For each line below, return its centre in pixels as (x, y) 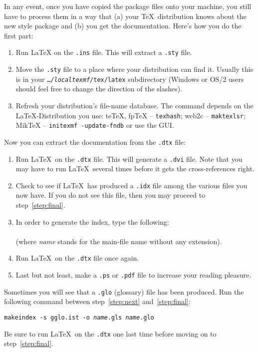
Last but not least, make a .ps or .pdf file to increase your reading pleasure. (133, 275)
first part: (19, 35)
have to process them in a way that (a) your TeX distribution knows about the (125, 16)
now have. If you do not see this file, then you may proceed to (111, 195)
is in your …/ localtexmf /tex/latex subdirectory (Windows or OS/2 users (130, 79)
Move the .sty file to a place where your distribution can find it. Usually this (134, 69)
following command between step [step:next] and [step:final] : (97, 301)
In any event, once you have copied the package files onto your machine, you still (128, 6)
